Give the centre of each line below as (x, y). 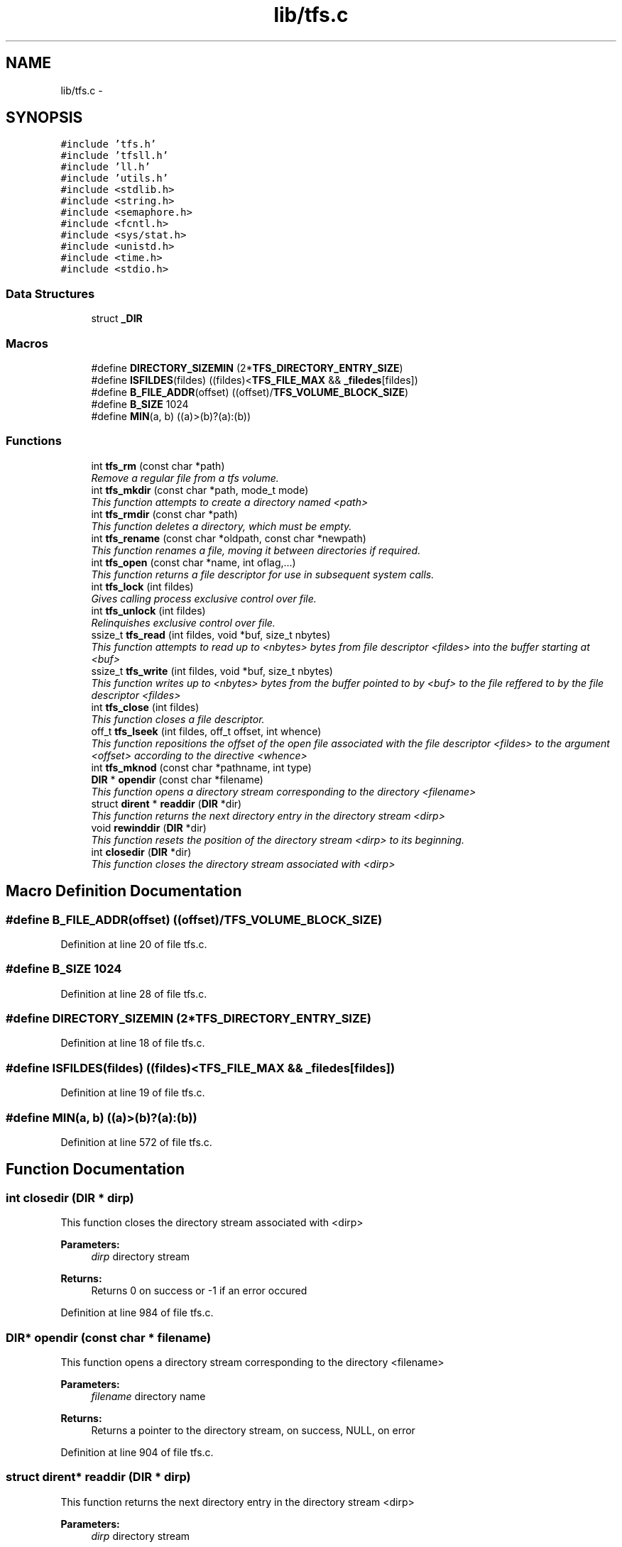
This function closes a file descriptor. (178, 719)
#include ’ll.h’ (105, 167)
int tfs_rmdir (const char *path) (164, 514)
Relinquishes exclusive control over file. (183, 622)
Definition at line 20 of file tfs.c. (134, 944)
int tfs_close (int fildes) (145, 707)
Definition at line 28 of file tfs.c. (134, 993)
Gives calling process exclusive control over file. (204, 598)
